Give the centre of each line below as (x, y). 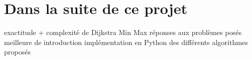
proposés (17, 52)
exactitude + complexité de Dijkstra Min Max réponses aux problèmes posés (123, 32)
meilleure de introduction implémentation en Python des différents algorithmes (126, 42)
